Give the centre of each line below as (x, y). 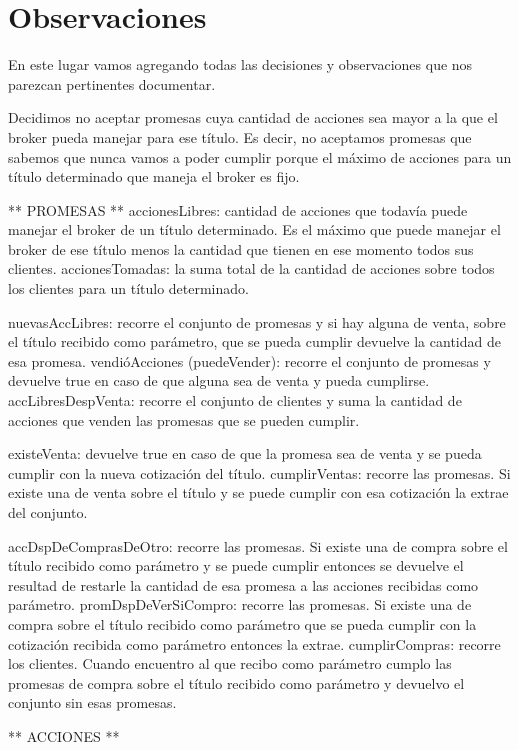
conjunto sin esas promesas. (92, 702)
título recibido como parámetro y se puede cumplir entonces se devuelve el (236, 565)
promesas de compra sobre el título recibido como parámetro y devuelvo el (236, 682)
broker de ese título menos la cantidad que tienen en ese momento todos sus (241, 248)
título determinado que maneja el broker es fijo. (154, 176)
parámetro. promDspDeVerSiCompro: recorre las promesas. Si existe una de (240, 604)
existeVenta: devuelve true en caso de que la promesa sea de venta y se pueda (245, 453)
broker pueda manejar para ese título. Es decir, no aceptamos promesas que (240, 136)
